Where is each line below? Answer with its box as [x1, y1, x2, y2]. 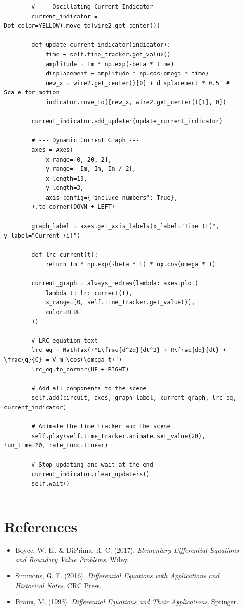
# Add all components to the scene [32, 385, 146, 392]
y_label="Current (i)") [4, 232, 81, 240]
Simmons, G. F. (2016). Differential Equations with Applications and [15, 571, 219, 581]
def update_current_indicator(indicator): [32, 41, 171, 49]
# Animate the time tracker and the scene [32, 423, 171, 430]
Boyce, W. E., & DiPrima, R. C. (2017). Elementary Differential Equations [15, 545, 239, 555]
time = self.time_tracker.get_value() [45, 51, 171, 58]
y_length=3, [45, 185, 84, 192]
